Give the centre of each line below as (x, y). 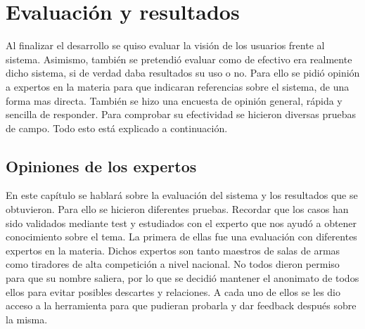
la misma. (27, 319)
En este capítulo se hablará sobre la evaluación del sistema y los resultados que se (182, 195)
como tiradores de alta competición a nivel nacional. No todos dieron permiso (173, 264)
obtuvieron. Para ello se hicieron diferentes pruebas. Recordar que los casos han (177, 209)
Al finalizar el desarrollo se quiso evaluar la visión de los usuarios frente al (165, 45)
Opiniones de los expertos (101, 166)
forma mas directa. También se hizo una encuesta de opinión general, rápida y (174, 100)
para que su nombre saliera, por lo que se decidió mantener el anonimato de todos (182, 278)
